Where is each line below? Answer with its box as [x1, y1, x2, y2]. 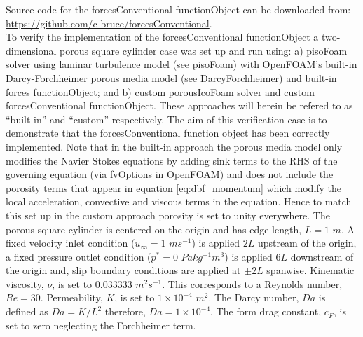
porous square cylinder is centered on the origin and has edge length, [6, 221, 302, 236]
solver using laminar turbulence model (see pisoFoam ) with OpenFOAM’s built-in [6, 57, 357, 71]
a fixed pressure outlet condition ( [6, 249, 151, 263]
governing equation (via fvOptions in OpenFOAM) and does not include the [6, 167, 334, 181]
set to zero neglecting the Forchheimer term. [6, 317, 196, 332]
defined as [6, 304, 48, 319]
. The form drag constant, [210, 304, 322, 319]
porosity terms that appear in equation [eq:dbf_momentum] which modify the [6, 180, 342, 195]
